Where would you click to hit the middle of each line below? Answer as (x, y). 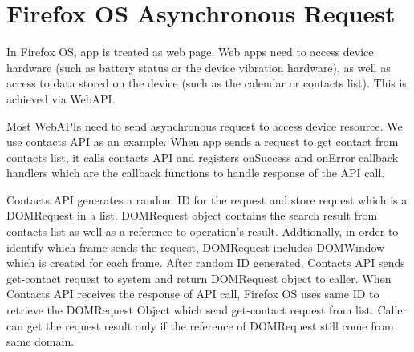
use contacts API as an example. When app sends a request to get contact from (203, 142)
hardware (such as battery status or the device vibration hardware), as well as (199, 67)
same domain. (41, 341)
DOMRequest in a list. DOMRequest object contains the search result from (192, 215)
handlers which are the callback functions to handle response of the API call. (196, 173)
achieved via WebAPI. (61, 98)
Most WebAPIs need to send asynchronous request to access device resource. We (205, 125)
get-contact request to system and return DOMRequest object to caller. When (199, 278)
